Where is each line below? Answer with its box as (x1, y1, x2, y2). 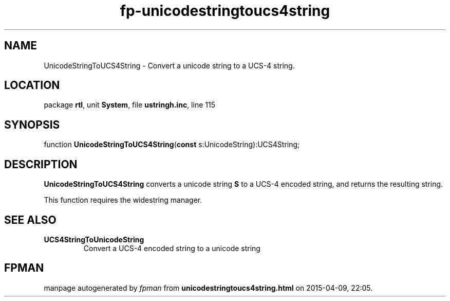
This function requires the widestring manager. (44, 196, 202, 205)
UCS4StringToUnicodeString (44, 235, 144, 244)
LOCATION (4, 79, 60, 92)
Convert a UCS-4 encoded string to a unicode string (83, 243, 260, 253)
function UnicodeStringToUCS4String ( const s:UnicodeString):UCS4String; (44, 140, 300, 149)
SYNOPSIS (4, 118, 60, 131)
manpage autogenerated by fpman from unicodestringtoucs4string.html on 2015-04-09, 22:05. (44, 283, 373, 292)
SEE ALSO (4, 213, 57, 226)
